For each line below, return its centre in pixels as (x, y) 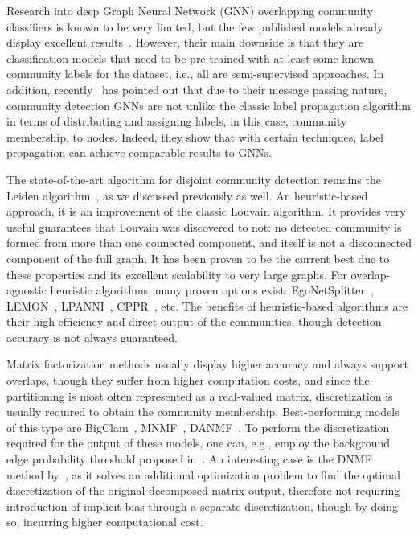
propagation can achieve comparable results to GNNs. (139, 152)
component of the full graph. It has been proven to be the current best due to (198, 258)
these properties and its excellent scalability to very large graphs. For (177, 274)
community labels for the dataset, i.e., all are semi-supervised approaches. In (195, 74)
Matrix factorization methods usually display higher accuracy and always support (207, 364)
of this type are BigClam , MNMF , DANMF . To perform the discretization (198, 427)
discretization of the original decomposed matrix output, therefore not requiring (203, 490)
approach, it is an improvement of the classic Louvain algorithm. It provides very (206, 211)
